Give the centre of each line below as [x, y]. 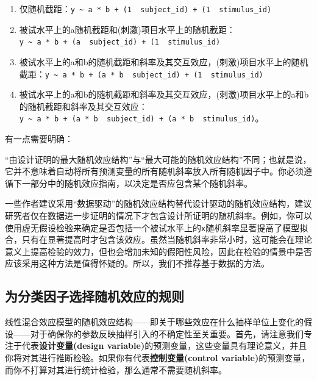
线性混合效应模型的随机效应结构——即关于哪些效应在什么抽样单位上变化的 [154, 322]
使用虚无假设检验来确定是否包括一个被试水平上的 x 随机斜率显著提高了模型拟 [157, 227]
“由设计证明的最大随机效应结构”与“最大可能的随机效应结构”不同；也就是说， [158, 159]
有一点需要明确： [39, 138]
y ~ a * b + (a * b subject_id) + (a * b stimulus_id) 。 [141, 118]
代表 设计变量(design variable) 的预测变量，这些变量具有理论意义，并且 [164, 346]
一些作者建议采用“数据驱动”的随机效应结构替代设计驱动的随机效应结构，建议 [158, 203]
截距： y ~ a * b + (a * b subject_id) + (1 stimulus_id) [141, 73]
